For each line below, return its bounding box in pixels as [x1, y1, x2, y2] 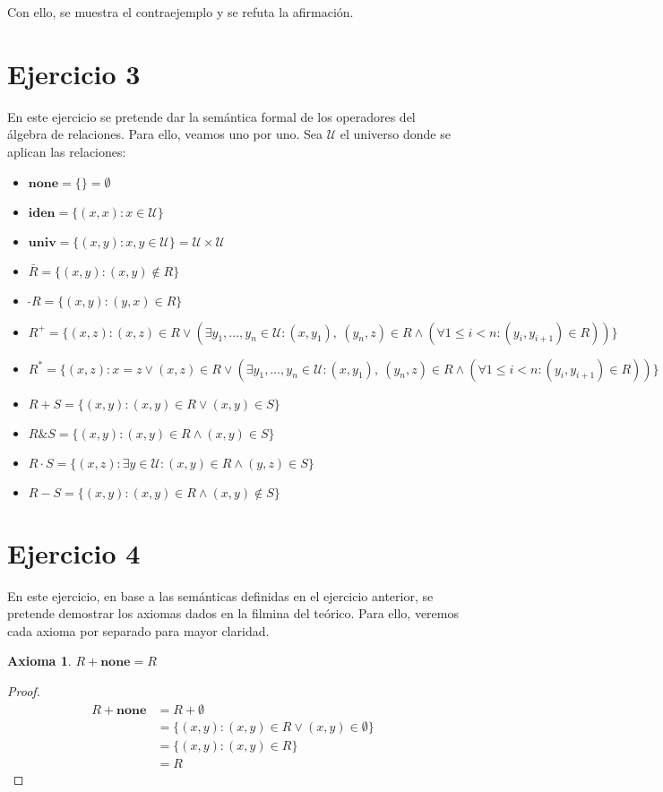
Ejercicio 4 [7, 534, 141, 571]
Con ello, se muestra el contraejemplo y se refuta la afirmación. [7, 3, 354, 21]
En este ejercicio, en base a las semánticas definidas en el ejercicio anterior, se [7, 586, 434, 605]
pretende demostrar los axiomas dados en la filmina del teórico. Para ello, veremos [7, 604, 459, 623]
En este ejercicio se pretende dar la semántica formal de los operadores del [7, 107, 416, 125]
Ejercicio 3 [7, 55, 141, 91]
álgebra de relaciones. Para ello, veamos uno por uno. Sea [7, 125, 323, 143]
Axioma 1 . [7, 651, 72, 670]
